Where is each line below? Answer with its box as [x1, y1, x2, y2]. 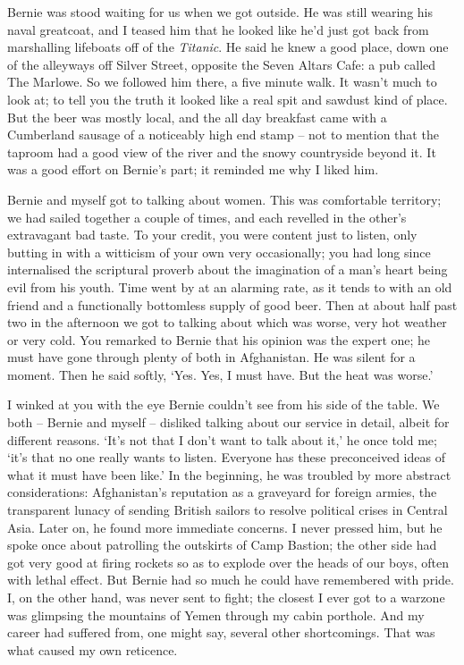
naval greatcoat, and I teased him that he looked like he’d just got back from [7, 20, 429, 38]
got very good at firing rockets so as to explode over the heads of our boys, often [7, 552, 450, 571]
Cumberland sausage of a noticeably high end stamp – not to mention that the [7, 125, 439, 144]
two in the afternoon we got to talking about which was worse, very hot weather [7, 313, 447, 332]
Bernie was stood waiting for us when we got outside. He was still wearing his [7, 3, 434, 21]
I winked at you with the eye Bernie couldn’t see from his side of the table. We [7, 395, 440, 414]
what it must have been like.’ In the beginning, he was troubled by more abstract [7, 465, 451, 484]
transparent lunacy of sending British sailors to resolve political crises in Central [7, 501, 448, 519]
